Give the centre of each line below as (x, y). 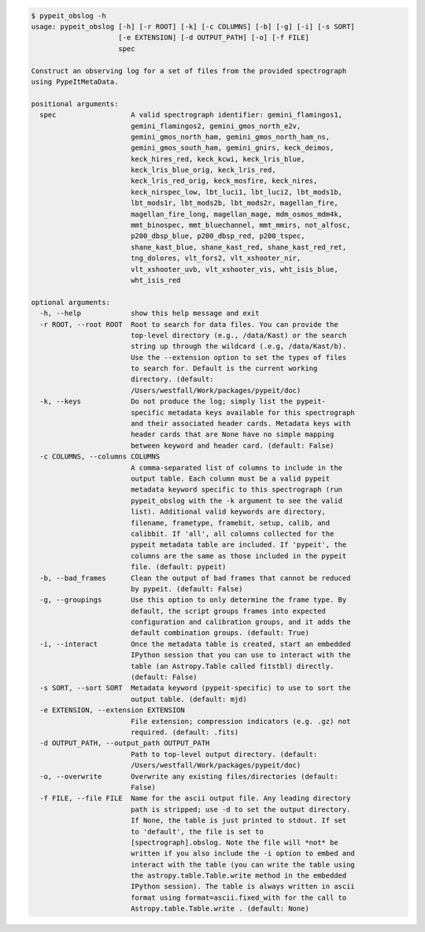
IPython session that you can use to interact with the (240, 655)
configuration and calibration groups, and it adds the (240, 622)
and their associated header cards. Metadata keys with (240, 424)
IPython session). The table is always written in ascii (243, 887)
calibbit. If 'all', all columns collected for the (232, 533)
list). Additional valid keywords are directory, (228, 512)
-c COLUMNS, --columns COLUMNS (100, 457)
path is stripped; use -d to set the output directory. (240, 809)
